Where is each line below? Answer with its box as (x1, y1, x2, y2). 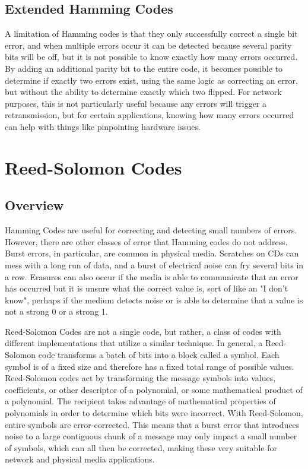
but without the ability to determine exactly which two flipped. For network (5, 85, 282, 98)
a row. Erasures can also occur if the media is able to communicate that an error (5, 270, 299, 283)
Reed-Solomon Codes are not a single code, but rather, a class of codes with (5, 325, 281, 337)
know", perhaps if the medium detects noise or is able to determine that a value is (5, 293, 303, 306)
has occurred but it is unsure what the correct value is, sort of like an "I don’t (5, 282, 288, 294)
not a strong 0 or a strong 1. (5, 305, 108, 318)
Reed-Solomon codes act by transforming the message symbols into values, (5, 372, 276, 384)
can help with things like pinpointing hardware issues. (5, 120, 201, 132)
